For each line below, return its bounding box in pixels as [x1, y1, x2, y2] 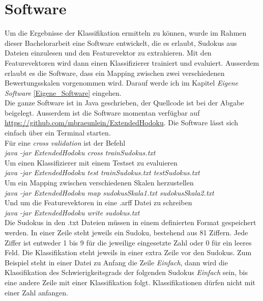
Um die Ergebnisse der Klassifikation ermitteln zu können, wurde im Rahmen [5, 28, 247, 38]
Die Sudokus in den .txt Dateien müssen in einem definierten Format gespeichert [5, 217, 256, 228]
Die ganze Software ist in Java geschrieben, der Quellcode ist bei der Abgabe [5, 97, 244, 108]
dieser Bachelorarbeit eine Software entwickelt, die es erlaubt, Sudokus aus [5, 37, 237, 48]
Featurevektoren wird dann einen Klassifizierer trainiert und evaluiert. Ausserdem [5, 57, 259, 68]
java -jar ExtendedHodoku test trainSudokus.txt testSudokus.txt [5, 167, 200, 178]
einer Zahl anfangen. [5, 287, 68, 297]
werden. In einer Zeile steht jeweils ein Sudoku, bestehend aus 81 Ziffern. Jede [5, 227, 248, 237]
